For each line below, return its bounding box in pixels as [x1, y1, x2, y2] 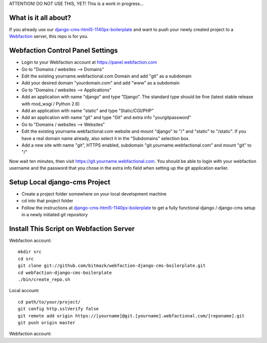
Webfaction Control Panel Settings [9, 46, 118, 55]
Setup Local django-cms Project [9, 178, 111, 186]
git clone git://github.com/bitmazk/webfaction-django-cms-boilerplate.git [18, 263, 206, 268]
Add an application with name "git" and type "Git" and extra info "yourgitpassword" [21, 114, 191, 120]
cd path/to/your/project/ [18, 299, 81, 305]
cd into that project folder [21, 198, 74, 204]
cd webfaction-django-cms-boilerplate [18, 269, 112, 275]
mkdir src [18, 249, 42, 255]
